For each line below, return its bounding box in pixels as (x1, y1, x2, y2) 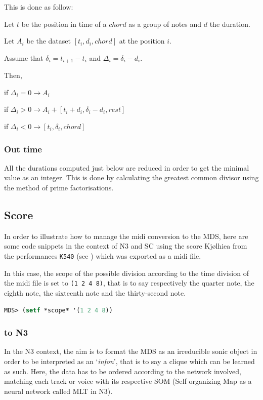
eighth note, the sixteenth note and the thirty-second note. (4, 287, 186, 298)
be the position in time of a (21, 18, 107, 29)
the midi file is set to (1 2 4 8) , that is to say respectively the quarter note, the (4, 277, 254, 288)
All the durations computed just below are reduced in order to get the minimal (4, 162, 249, 173)
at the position (119, 35, 165, 46)
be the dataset (26, 35, 71, 46)
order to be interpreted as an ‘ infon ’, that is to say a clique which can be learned (4, 355, 255, 366)
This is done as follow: (4, 2, 73, 12)
